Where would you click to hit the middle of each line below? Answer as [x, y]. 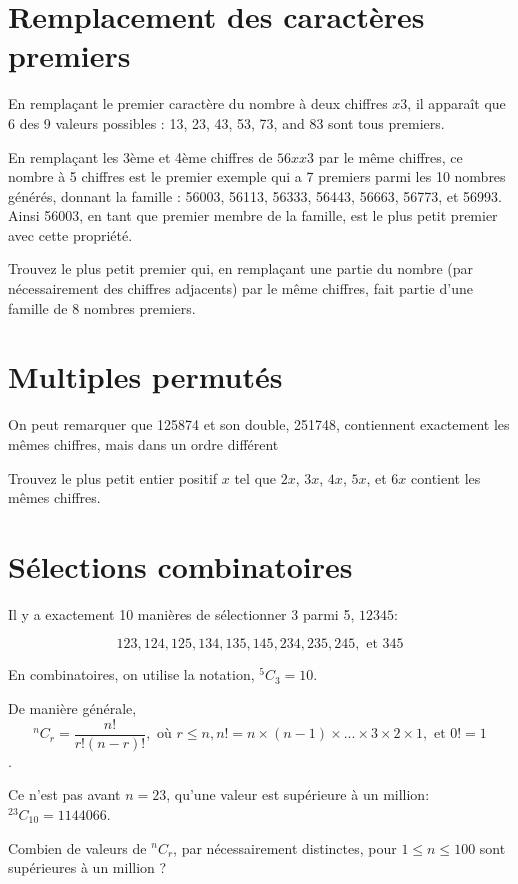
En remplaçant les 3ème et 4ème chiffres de [140, 156]
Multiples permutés [145, 376]
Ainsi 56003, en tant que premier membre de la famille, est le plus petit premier [253, 215]
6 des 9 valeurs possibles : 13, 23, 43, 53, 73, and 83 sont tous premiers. [226, 122]
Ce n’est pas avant [64, 794]
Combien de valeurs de [77, 847]
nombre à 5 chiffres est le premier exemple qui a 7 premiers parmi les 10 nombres [257, 176]
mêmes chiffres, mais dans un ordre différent [143, 443]
